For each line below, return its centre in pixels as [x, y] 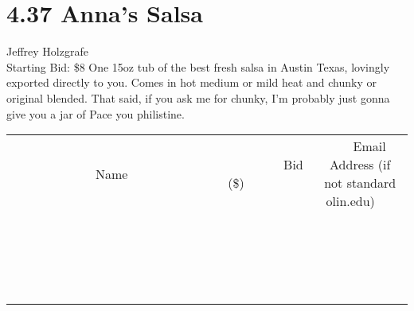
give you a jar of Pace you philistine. [96, 113]
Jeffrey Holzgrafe [47, 51]
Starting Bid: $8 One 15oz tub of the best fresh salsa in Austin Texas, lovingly [198, 66]
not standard [360, 183]
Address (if [360, 165]
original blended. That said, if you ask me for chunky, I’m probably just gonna [198, 97]
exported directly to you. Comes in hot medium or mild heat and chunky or [191, 82]
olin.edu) [350, 201]
